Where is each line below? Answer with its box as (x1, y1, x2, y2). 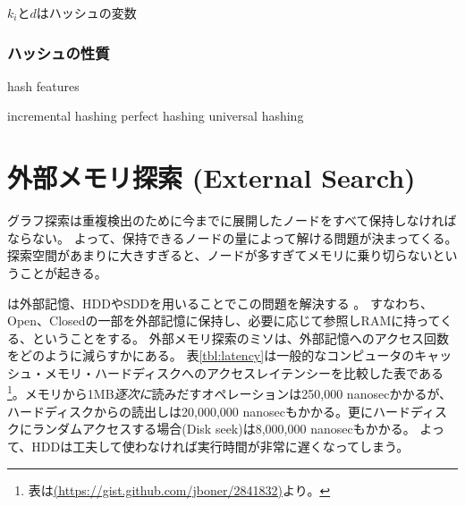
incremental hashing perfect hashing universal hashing (7, 106, 304, 125)
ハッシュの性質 (7, 41, 110, 63)
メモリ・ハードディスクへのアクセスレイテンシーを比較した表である (44, 363, 444, 382)
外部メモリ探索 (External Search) (7, 159, 416, 196)
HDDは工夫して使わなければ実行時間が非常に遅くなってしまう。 (31, 436, 410, 455)
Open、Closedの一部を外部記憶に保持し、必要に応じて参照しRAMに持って (7, 311, 441, 330)
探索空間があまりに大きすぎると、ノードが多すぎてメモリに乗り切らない (7, 246, 433, 265)
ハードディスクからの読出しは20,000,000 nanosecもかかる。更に (7, 401, 373, 420)
